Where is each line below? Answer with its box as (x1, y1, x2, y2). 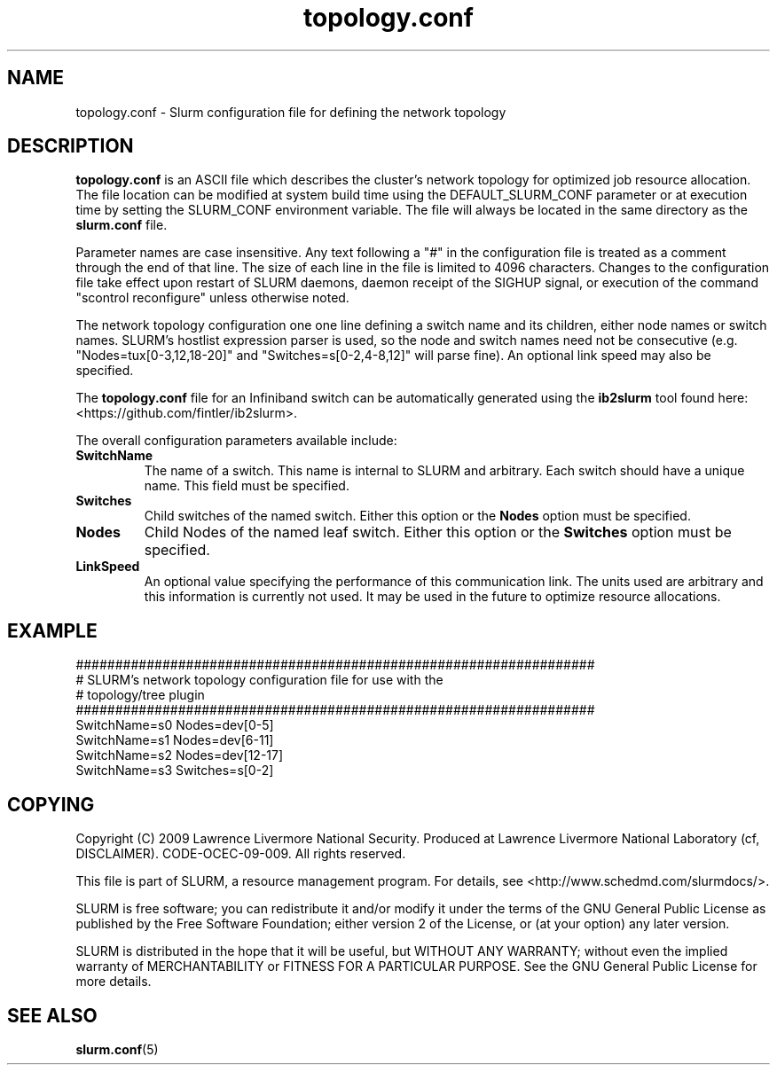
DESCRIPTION (7, 135, 134, 158)
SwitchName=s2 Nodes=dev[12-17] (75, 747, 284, 763)
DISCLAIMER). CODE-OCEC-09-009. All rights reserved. (75, 846, 406, 862)
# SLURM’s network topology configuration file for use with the (75, 672, 443, 688)
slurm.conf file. (75, 217, 168, 233)
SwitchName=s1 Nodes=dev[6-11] (75, 732, 274, 748)
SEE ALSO (7, 1004, 98, 1027)
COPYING (7, 793, 95, 816)
